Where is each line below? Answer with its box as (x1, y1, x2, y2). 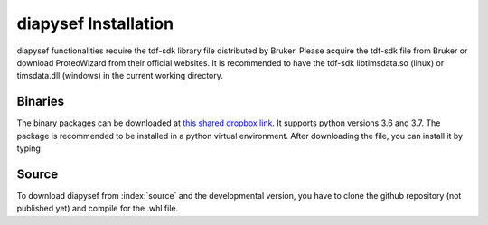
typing (16, 143, 41, 154)
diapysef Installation (16, 14, 174, 33)
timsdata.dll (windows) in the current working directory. (16, 70, 223, 81)
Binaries (16, 94, 65, 109)
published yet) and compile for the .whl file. (16, 203, 179, 214)
